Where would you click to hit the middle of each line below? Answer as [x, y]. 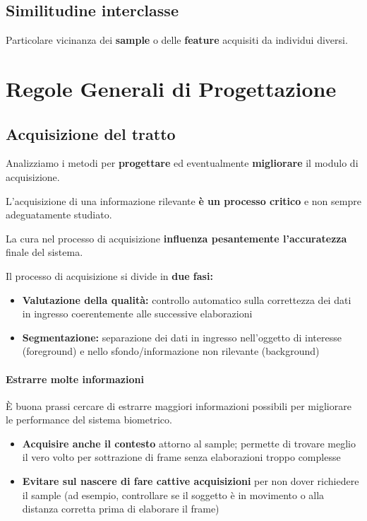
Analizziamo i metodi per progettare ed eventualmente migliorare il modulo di [182, 163]
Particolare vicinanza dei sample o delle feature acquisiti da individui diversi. [177, 40]
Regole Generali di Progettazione [171, 88]
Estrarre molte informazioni [75, 379]
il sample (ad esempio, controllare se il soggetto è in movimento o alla [173, 494]
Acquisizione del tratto [91, 133]
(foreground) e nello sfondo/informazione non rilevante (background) [171, 351]
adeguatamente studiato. [59, 215]
